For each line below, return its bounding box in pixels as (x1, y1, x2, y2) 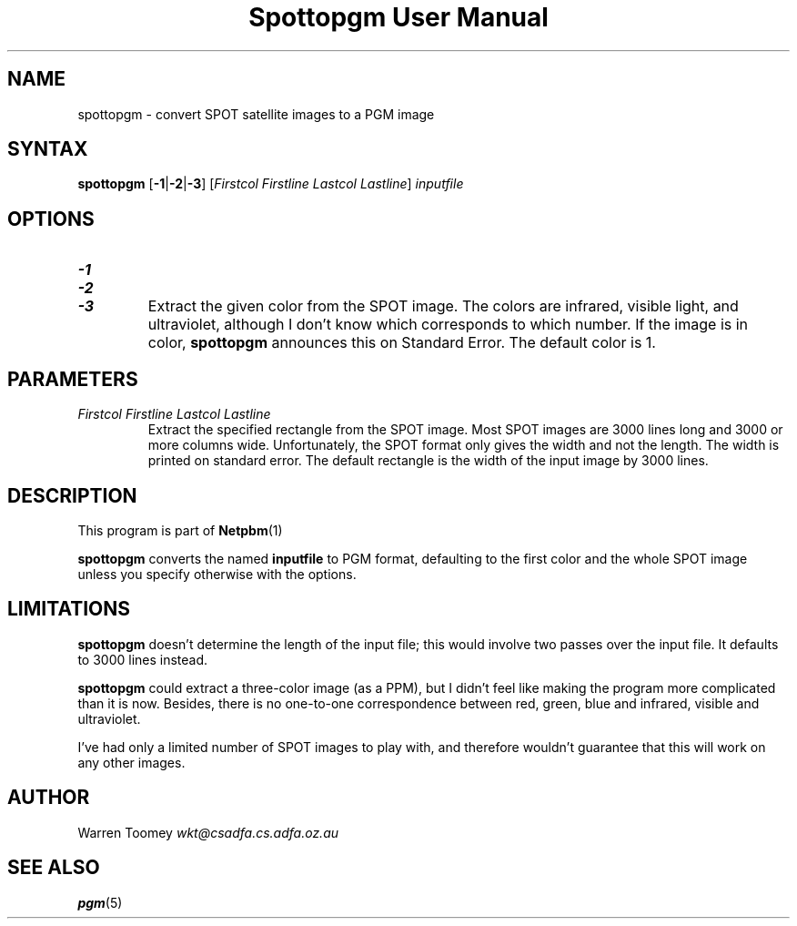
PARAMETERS (7, 367, 138, 391)
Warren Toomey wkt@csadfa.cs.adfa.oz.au (77, 824, 339, 840)
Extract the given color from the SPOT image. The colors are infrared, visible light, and (147, 297, 739, 316)
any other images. (77, 754, 186, 770)
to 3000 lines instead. (77, 651, 208, 667)
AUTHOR (7, 786, 90, 809)
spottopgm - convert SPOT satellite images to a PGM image (77, 106, 435, 122)
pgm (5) (77, 894, 123, 911)
